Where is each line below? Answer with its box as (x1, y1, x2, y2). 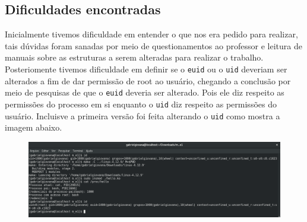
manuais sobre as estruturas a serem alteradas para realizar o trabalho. (5, 51, 264, 64)
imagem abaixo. (5, 121, 62, 134)
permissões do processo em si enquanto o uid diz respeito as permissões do (5, 97, 277, 110)
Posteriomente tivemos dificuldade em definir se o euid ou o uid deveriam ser (5, 62, 287, 75)
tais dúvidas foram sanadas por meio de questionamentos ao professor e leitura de (5, 39, 302, 52)
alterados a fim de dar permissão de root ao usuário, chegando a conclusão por (5, 74, 291, 87)
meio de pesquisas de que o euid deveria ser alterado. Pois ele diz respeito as (5, 86, 284, 99)
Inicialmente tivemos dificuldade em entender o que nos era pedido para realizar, (5, 28, 298, 40)
